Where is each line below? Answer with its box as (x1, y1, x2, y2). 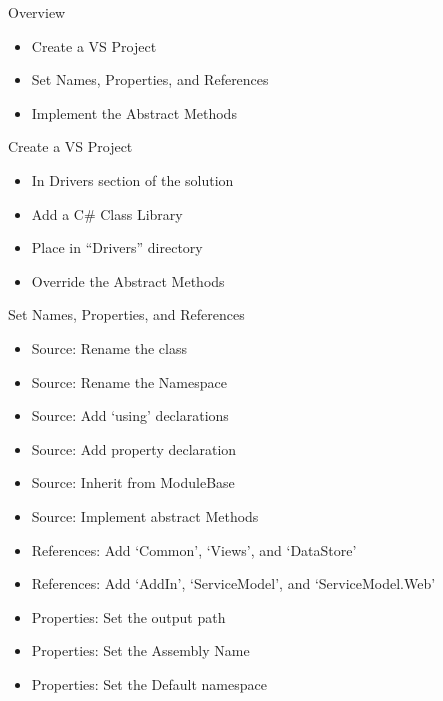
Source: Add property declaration (31, 438, 237, 459)
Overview (8, 2, 66, 22)
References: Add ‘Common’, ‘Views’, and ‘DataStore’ (31, 539, 357, 560)
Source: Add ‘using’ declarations (31, 405, 229, 426)
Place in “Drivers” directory (31, 237, 203, 258)
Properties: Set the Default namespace (31, 673, 267, 694)
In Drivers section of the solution (31, 169, 234, 190)
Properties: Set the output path (31, 606, 226, 627)
